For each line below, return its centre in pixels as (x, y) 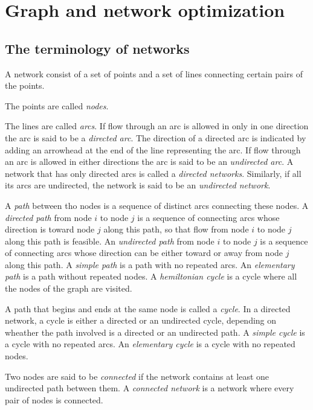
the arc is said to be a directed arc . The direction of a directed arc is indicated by (156, 137)
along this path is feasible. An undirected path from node (110, 241)
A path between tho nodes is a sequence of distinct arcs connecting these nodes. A (157, 205)
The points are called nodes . (57, 105)
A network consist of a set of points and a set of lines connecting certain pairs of (154, 73)
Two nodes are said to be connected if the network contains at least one (137, 376)
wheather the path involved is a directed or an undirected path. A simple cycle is (155, 332)
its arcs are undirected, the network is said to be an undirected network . (138, 185)
